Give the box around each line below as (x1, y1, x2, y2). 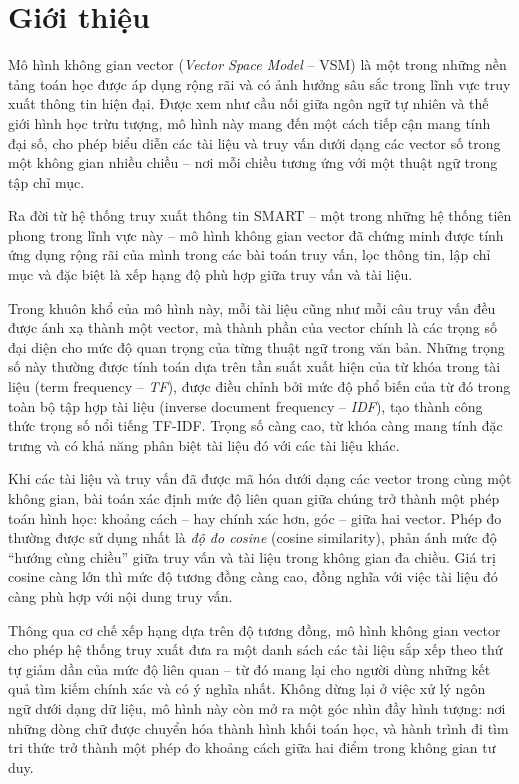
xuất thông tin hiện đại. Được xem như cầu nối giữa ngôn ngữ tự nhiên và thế (8, 93, 489, 114)
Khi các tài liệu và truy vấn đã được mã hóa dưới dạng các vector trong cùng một (8, 468, 512, 489)
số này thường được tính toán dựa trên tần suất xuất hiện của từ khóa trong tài (8, 356, 501, 377)
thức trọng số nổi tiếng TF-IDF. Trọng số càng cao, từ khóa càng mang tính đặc (8, 415, 503, 436)
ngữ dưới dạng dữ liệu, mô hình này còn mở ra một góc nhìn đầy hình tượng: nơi (8, 697, 506, 718)
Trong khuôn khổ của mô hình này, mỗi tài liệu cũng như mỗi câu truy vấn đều (8, 297, 496, 318)
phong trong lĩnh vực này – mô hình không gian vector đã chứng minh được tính (8, 224, 504, 245)
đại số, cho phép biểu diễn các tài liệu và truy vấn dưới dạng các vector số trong (8, 132, 501, 153)
